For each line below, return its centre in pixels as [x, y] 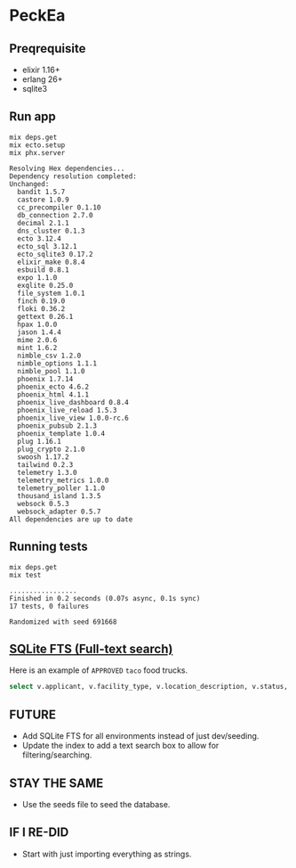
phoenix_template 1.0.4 [61, 433]
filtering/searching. [57, 755]
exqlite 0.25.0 [45, 285]
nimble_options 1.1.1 [57, 363]
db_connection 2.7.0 [55, 215]
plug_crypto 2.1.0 [52, 449]
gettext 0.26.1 [45, 316]
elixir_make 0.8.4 [52, 262]
